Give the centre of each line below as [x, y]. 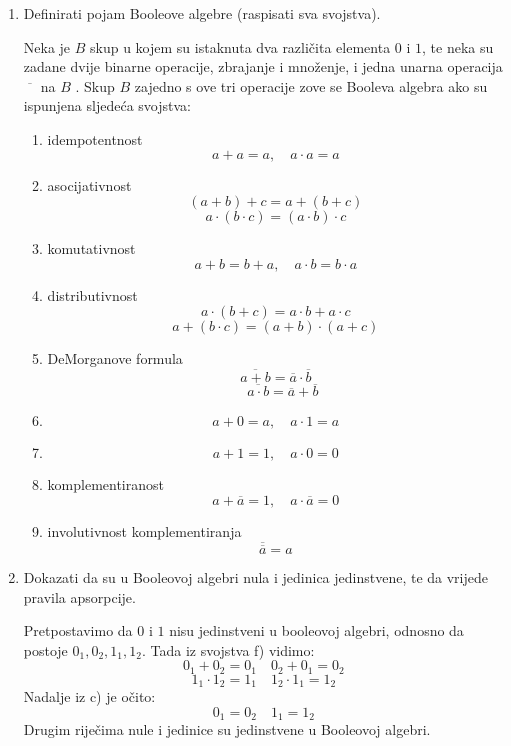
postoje [45, 649]
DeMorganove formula [115, 358]
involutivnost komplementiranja [144, 530]
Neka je [47, 46]
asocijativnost [89, 184]
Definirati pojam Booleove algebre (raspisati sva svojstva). [202, 13]
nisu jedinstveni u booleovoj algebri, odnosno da [316, 630]
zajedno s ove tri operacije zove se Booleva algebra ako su [311, 85]
